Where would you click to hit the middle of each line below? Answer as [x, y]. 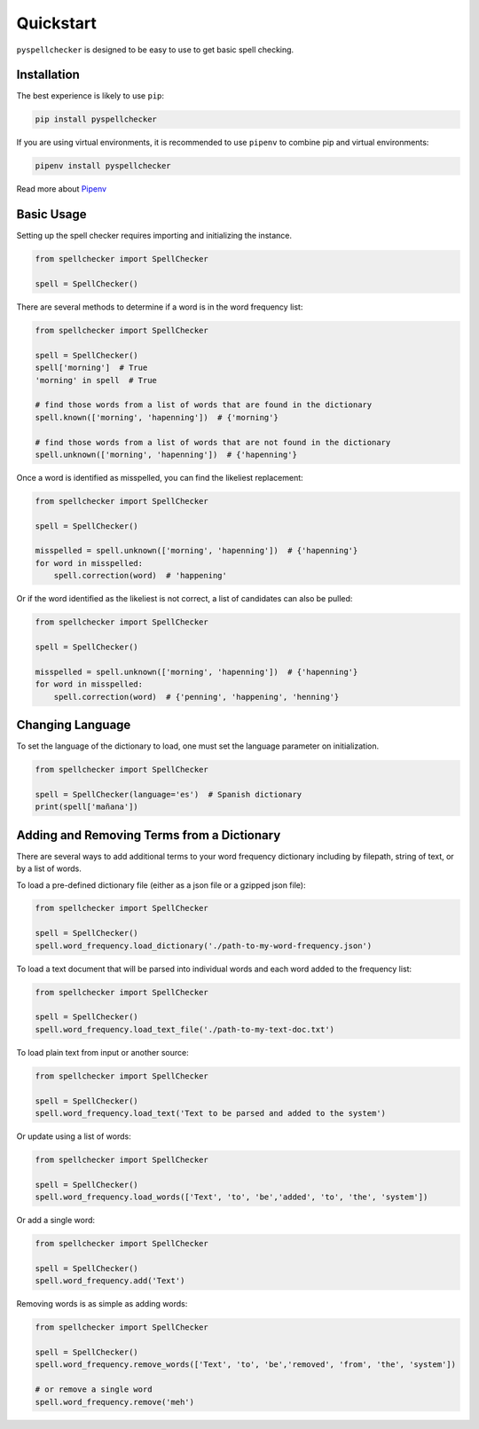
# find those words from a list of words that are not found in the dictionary [213, 442]
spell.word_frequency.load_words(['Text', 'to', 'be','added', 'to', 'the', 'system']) [232, 1197]
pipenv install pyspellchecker [103, 166]
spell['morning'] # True [91, 368]
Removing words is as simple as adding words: [102, 1304]
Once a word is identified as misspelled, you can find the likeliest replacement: [160, 477]
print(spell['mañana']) [87, 807]
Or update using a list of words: [74, 1136]
